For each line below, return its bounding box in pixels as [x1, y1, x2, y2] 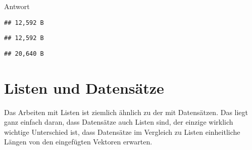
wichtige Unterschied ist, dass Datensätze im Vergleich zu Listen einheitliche [4, 126, 240, 137]
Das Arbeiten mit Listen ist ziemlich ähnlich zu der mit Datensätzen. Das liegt [4, 106, 248, 117]
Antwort [4, 1, 30, 11]
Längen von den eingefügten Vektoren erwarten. [4, 136, 153, 147]
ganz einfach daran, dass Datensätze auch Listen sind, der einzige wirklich [4, 117, 233, 127]
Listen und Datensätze [4, 77, 164, 98]
